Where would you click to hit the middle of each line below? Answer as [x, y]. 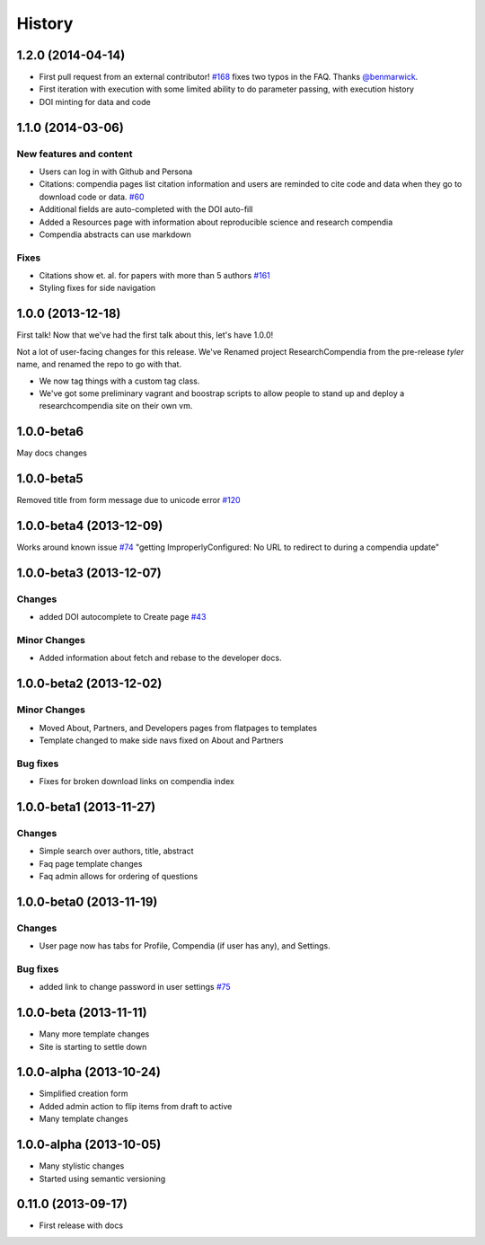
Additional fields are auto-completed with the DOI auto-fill [146, 209]
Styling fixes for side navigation [97, 288]
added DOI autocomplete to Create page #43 [123, 617]
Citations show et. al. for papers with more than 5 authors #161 [155, 276]
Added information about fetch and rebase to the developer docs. [160, 658]
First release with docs [81, 1225]
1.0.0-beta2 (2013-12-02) [89, 684]
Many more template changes [94, 1034]
